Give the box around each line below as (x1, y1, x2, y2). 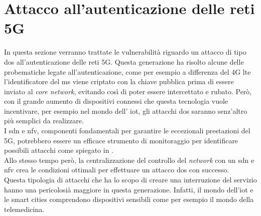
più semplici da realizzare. (4, 115, 84, 126)
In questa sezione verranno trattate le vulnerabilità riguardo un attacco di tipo (4, 47, 246, 57)
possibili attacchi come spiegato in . (4, 145, 114, 155)
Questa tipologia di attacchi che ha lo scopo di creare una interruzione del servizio (4, 174, 257, 185)
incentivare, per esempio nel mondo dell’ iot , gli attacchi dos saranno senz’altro (4, 105, 247, 116)
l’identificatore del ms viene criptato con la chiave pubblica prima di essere (4, 76, 234, 87)
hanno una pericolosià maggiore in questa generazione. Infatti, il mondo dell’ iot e (4, 184, 253, 194)
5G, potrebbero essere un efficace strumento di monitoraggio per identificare (4, 135, 238, 145)
